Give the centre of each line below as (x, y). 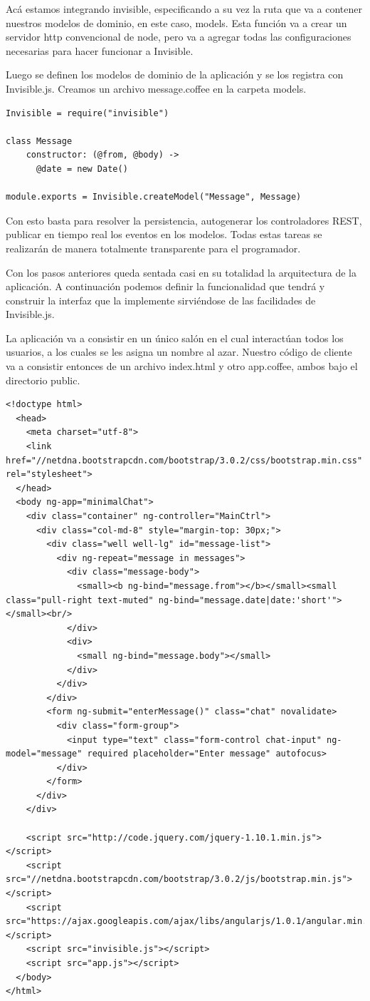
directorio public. (43, 380)
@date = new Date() (82, 169)
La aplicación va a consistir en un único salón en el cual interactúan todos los (175, 338)
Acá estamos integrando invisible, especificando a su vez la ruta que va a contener (184, 9)
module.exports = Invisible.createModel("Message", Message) (154, 197)
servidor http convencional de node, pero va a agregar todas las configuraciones (179, 37)
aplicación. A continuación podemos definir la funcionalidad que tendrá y (165, 286)
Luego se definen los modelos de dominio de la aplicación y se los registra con (175, 75)
